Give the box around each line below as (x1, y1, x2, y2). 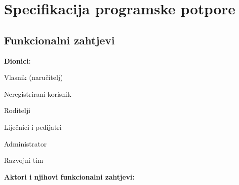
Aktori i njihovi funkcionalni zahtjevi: (4, 171, 135, 182)
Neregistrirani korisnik (4, 88, 72, 99)
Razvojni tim (4, 155, 43, 165)
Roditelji (4, 105, 31, 115)
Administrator (4, 138, 47, 148)
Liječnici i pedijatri (4, 121, 62, 132)
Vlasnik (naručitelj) (4, 72, 63, 82)
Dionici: (4, 55, 31, 66)
